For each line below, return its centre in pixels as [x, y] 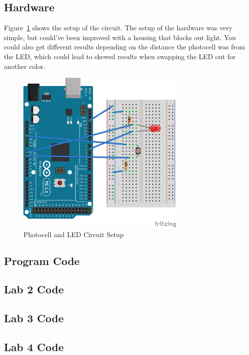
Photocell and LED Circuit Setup [74, 234]
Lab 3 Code [34, 318]
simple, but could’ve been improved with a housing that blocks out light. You [120, 37]
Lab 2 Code [34, 289]
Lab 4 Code [34, 347]
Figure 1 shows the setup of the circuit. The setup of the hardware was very [118, 28]
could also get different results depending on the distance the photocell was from [124, 47]
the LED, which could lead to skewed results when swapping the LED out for [120, 56]
